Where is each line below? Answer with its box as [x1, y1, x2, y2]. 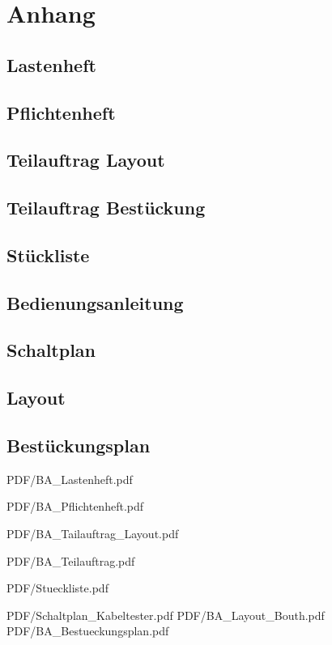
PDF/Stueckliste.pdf [6, 579, 109, 596]
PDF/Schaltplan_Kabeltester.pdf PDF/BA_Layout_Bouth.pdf [6, 606, 325, 623]
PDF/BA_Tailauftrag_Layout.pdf [6, 525, 179, 542]
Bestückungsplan [6, 433, 151, 458]
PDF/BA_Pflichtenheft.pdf [6, 498, 144, 515]
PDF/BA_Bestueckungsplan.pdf [6, 622, 169, 639]
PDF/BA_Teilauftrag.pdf [6, 552, 135, 569]
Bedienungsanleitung [6, 290, 184, 315]
